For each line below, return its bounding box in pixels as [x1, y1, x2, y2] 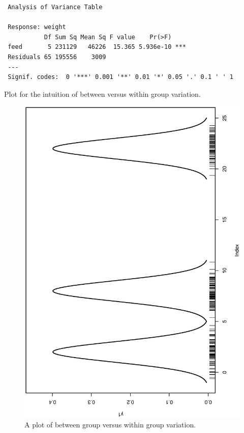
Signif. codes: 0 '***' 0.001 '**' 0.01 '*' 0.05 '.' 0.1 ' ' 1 [8, 73, 234, 81]
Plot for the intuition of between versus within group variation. [4, 88, 201, 99]
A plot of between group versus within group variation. [24, 419, 196, 430]
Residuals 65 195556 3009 [8, 53, 106, 61]
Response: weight [8, 23, 66, 31]
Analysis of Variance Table [8, 4, 103, 11]
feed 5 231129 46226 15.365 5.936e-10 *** [8, 43, 186, 51]
